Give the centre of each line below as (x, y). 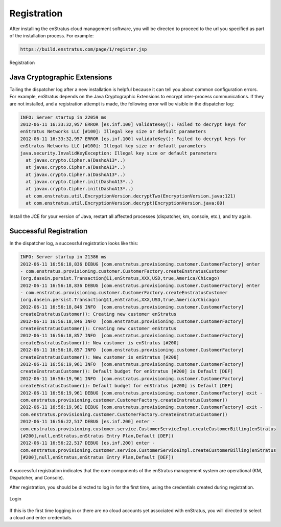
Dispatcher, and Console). (37, 478)
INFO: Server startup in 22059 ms (63, 117)
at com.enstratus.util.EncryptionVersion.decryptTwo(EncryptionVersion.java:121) (131, 196)
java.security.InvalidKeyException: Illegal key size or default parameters (119, 153)
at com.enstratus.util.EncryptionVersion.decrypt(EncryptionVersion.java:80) (125, 203)
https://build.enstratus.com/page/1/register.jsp (84, 49)
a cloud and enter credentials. (41, 518)
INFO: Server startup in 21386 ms (63, 257)
